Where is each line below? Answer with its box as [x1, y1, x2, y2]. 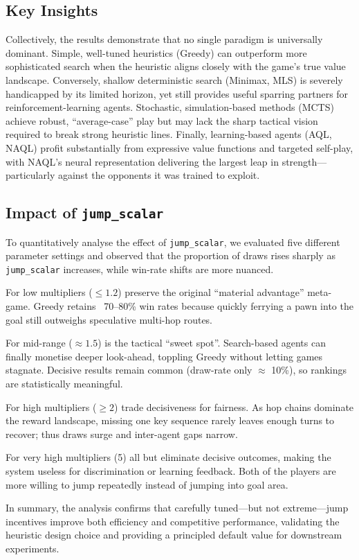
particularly [6, 168, 55, 182]
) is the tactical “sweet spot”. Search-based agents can [98, 335, 326, 350]
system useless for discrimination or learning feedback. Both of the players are [6, 463, 336, 478]
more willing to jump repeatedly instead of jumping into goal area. [6, 477, 288, 491]
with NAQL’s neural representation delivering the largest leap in [6, 154, 279, 168]
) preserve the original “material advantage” [118, 285, 304, 299]
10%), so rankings [271, 362, 347, 377]
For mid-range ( [6, 335, 73, 350]
